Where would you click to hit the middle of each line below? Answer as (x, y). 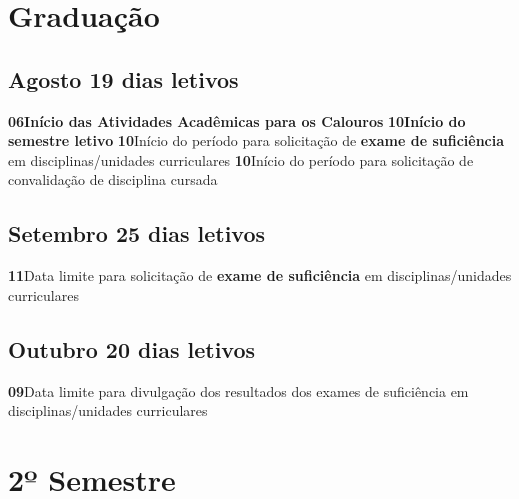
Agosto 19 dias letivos (123, 78)
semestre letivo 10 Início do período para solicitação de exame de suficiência (256, 140)
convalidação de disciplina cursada (113, 179)
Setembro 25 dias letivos (137, 233)
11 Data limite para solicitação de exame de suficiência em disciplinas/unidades (260, 275)
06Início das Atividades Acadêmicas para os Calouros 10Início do (237, 120)
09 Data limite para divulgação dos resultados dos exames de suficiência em (238, 390)
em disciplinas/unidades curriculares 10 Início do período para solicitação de (241, 159)
